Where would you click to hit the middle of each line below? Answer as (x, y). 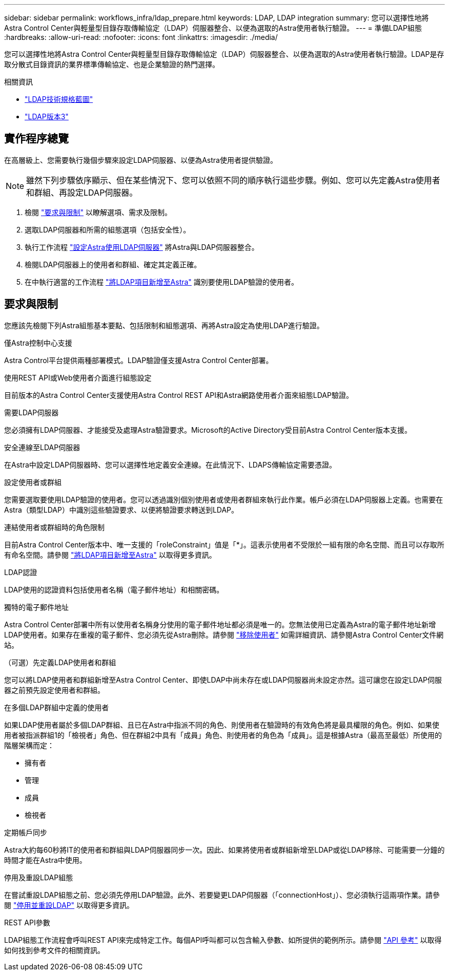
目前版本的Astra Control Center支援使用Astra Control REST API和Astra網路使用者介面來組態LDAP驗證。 (179, 395)
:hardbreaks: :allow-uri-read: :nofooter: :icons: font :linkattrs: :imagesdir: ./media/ (141, 37)
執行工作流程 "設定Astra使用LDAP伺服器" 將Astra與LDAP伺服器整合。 (142, 247)
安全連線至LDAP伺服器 (42, 447)
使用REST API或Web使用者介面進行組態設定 (78, 377)
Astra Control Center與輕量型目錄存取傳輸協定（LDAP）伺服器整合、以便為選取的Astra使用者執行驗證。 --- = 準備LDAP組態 (213, 28)
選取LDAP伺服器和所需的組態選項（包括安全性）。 (108, 229)
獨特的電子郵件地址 (36, 607)
